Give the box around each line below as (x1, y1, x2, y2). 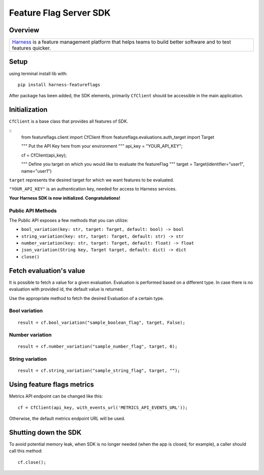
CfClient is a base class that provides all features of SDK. (9, 118, 129, 124)
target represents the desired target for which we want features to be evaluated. (9, 177, 175, 183)
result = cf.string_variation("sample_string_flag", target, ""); (18, 368, 180, 374)
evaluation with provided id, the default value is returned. (9, 286, 124, 292)
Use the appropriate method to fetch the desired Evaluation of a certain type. (9, 295, 164, 301)
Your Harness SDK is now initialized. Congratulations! (9, 195, 121, 201)
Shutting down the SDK (9, 428, 82, 436)
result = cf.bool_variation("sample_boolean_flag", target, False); (18, 319, 185, 325)
